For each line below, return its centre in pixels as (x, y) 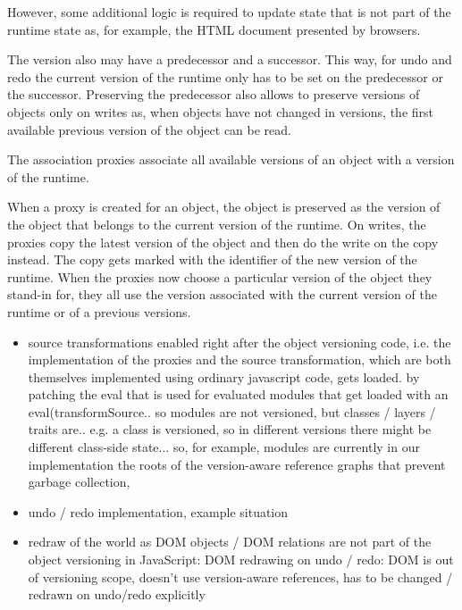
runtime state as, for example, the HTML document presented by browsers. (214, 29)
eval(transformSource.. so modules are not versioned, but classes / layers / (232, 411)
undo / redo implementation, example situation (158, 511)
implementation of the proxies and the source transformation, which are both (239, 359)
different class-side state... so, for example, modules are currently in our (224, 447)
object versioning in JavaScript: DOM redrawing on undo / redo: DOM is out (241, 560)
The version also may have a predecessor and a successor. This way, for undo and (230, 59)
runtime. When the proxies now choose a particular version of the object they (220, 276)
